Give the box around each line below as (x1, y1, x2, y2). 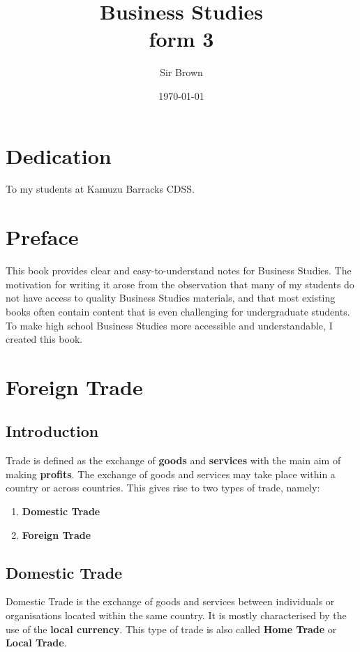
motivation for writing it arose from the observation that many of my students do (6, 276, 354, 291)
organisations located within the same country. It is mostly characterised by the (6, 608, 347, 623)
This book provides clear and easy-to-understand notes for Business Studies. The (6, 263, 352, 278)
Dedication (6, 141, 112, 170)
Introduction (6, 420, 99, 442)
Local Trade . (6, 635, 67, 650)
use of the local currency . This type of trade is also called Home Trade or (6, 621, 337, 636)
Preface (6, 223, 79, 251)
